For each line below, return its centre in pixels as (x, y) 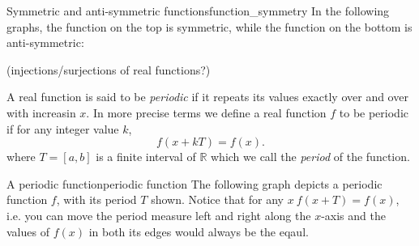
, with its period (96, 199)
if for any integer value (63, 128)
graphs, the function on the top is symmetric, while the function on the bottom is (209, 26)
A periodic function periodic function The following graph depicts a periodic (195, 183)
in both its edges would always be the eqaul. (199, 231)
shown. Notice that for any (218, 199)
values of (28, 231)
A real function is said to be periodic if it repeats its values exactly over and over (207, 97)
